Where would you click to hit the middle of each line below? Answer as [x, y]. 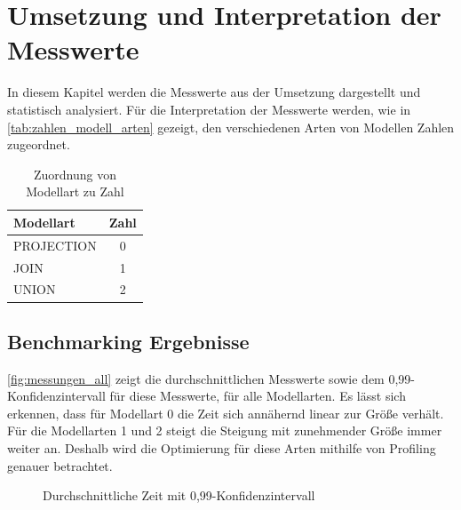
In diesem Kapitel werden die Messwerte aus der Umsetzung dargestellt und [214, 92]
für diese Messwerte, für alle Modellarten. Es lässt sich [258, 396]
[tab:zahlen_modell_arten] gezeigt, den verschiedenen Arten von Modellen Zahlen [231, 127]
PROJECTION [55, 245]
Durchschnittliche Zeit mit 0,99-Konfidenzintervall [179, 495]
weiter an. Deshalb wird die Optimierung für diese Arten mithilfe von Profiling [222, 448]
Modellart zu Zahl [75, 191]
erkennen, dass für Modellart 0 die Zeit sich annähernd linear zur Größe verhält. [226, 413]
